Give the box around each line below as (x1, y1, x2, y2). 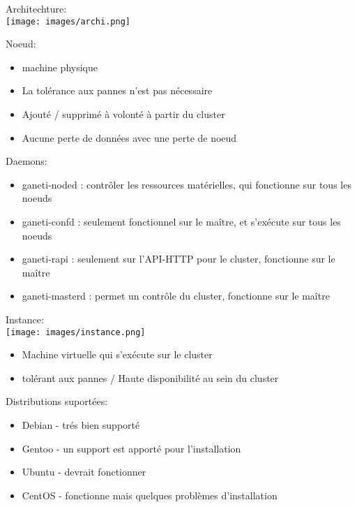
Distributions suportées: (6, 394, 108, 409)
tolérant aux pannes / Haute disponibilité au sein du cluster (22, 370, 279, 385)
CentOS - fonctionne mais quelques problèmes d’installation (22, 487, 278, 502)
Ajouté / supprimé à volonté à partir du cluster (22, 107, 225, 122)
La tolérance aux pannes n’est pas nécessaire (22, 83, 213, 98)
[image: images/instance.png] (6, 327, 146, 337)
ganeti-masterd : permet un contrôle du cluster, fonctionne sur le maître (22, 288, 330, 303)
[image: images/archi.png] (6, 16, 130, 27)
